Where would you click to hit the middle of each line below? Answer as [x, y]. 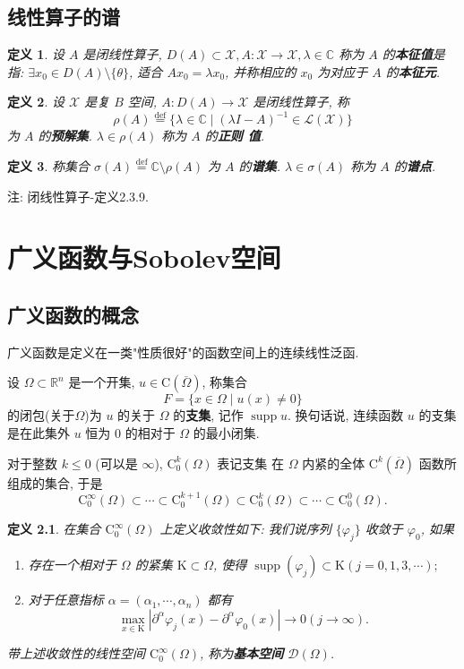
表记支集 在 [251, 463]
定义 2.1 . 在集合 [54, 529]
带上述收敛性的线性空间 [76, 653]
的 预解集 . [65, 136]
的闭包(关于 [41, 415]
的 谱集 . [259, 166]
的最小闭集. [226, 433]
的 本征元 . [412, 71]
